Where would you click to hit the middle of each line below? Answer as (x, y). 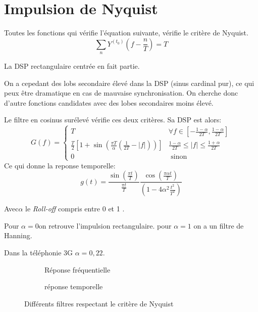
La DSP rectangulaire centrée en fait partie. (72, 66)
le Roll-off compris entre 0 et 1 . (75, 209)
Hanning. (18, 235)
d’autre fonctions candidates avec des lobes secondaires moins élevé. (109, 102)
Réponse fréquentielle (78, 269)
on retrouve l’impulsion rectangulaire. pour (105, 225)
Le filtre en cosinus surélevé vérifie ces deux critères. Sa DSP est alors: (113, 120)
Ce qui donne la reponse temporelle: (60, 165)
